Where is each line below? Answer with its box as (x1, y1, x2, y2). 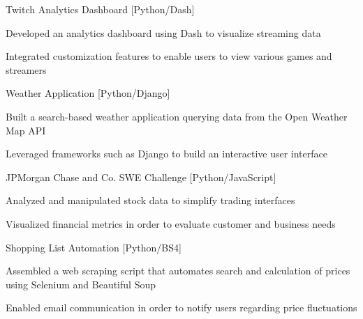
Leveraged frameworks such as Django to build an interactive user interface (6, 146, 327, 161)
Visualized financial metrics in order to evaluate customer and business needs (6, 216, 336, 231)
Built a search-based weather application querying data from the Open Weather (6, 109, 348, 123)
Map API (6, 123, 46, 137)
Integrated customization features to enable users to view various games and (6, 49, 332, 63)
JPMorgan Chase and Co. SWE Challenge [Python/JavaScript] (6, 169, 276, 184)
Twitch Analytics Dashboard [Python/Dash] (6, 2, 195, 16)
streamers (6, 62, 47, 77)
